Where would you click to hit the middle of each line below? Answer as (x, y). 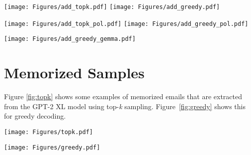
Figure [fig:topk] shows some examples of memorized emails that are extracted (123, 96)
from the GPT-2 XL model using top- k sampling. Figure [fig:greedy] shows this (125, 106)
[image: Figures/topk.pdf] (48, 132)
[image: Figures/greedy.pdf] (52, 147)
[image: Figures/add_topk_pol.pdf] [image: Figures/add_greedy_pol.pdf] (126, 24)
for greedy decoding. (35, 116)
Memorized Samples (74, 73)
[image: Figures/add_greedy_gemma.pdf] (70, 39)
